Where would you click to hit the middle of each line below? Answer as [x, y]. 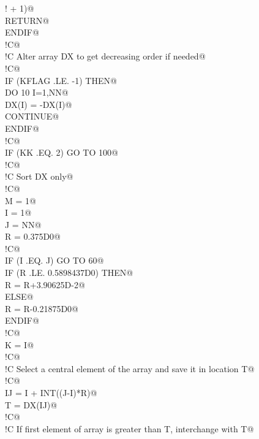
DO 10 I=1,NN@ [37, 92]
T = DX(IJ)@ [31, 404]
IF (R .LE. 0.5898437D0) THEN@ [69, 273]
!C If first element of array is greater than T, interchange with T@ [129, 428]
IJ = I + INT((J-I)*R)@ [51, 392]
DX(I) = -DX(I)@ [39, 104]
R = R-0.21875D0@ [42, 308]
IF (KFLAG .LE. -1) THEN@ [61, 80]
